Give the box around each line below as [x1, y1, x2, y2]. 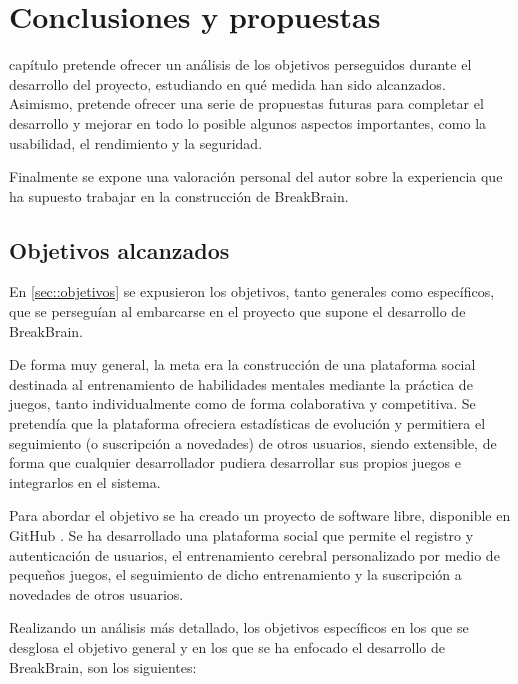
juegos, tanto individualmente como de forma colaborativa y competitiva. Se [9, 393, 476, 414]
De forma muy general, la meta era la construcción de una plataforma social [9, 354, 476, 375]
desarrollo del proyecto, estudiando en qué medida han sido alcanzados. [9, 73, 446, 94]
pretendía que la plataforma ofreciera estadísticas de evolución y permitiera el [9, 413, 486, 434]
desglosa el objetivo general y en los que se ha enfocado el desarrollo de [9, 636, 446, 657]
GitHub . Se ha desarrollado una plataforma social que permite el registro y [9, 525, 474, 546]
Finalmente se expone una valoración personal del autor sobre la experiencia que [9, 166, 503, 187]
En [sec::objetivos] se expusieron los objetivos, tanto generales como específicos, [9, 281, 495, 302]
